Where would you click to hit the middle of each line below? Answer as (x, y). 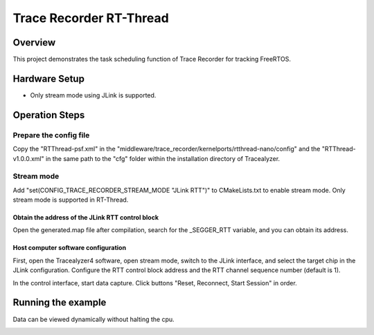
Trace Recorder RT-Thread (91, 18)
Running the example (60, 303)
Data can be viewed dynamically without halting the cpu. (93, 319)
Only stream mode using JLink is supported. (93, 95)
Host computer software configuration (70, 248)
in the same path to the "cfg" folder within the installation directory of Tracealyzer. (163, 158)
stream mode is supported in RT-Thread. (71, 200)
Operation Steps (49, 115)
